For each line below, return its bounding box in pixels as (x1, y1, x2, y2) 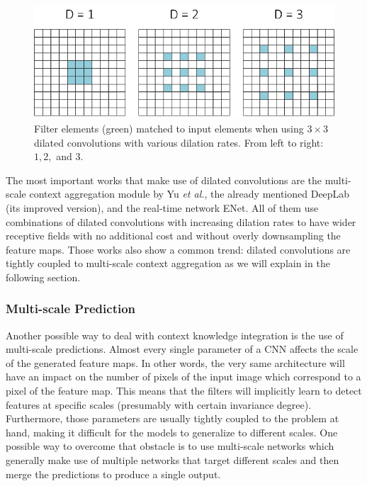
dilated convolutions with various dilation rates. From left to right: (34, 135, 324, 149)
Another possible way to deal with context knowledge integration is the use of (6, 327, 344, 342)
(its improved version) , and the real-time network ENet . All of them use (6, 200, 319, 215)
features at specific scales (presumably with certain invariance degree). (6, 397, 312, 412)
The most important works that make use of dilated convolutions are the (6, 172, 322, 187)
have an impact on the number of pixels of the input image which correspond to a (6, 369, 361, 384)
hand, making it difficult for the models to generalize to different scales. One (6, 424, 338, 439)
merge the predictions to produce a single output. (6, 466, 221, 481)
